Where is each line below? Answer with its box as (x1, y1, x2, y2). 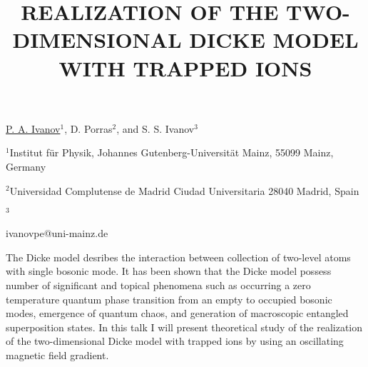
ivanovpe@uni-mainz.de (6, 226, 108, 241)
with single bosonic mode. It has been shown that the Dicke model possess (6, 263, 332, 278)
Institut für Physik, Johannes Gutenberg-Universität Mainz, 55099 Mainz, (9, 145, 334, 160)
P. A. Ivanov (6, 121, 61, 136)
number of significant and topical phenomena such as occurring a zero (6, 277, 311, 292)
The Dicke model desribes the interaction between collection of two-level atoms (6, 249, 351, 264)
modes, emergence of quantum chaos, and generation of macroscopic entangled (6, 306, 349, 321)
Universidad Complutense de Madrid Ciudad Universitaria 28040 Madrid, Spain (9, 183, 359, 198)
